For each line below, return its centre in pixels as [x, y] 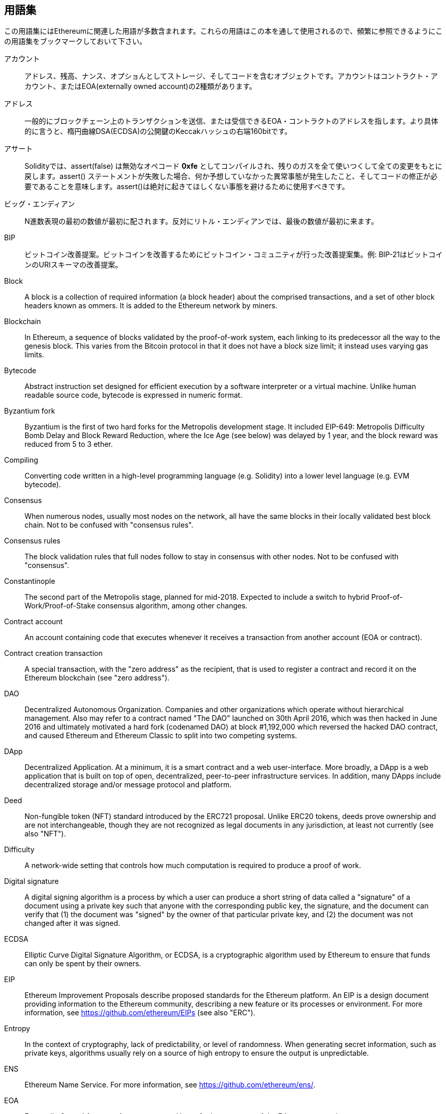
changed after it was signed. [73, 923]
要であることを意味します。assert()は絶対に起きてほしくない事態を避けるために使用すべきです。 [187, 187]
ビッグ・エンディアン [40, 204]
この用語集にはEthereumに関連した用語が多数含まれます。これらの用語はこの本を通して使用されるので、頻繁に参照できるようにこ [224, 31]
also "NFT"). [45, 834]
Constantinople [30, 581]
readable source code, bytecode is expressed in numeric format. [134, 395]
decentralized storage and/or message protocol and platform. [128, 785]
